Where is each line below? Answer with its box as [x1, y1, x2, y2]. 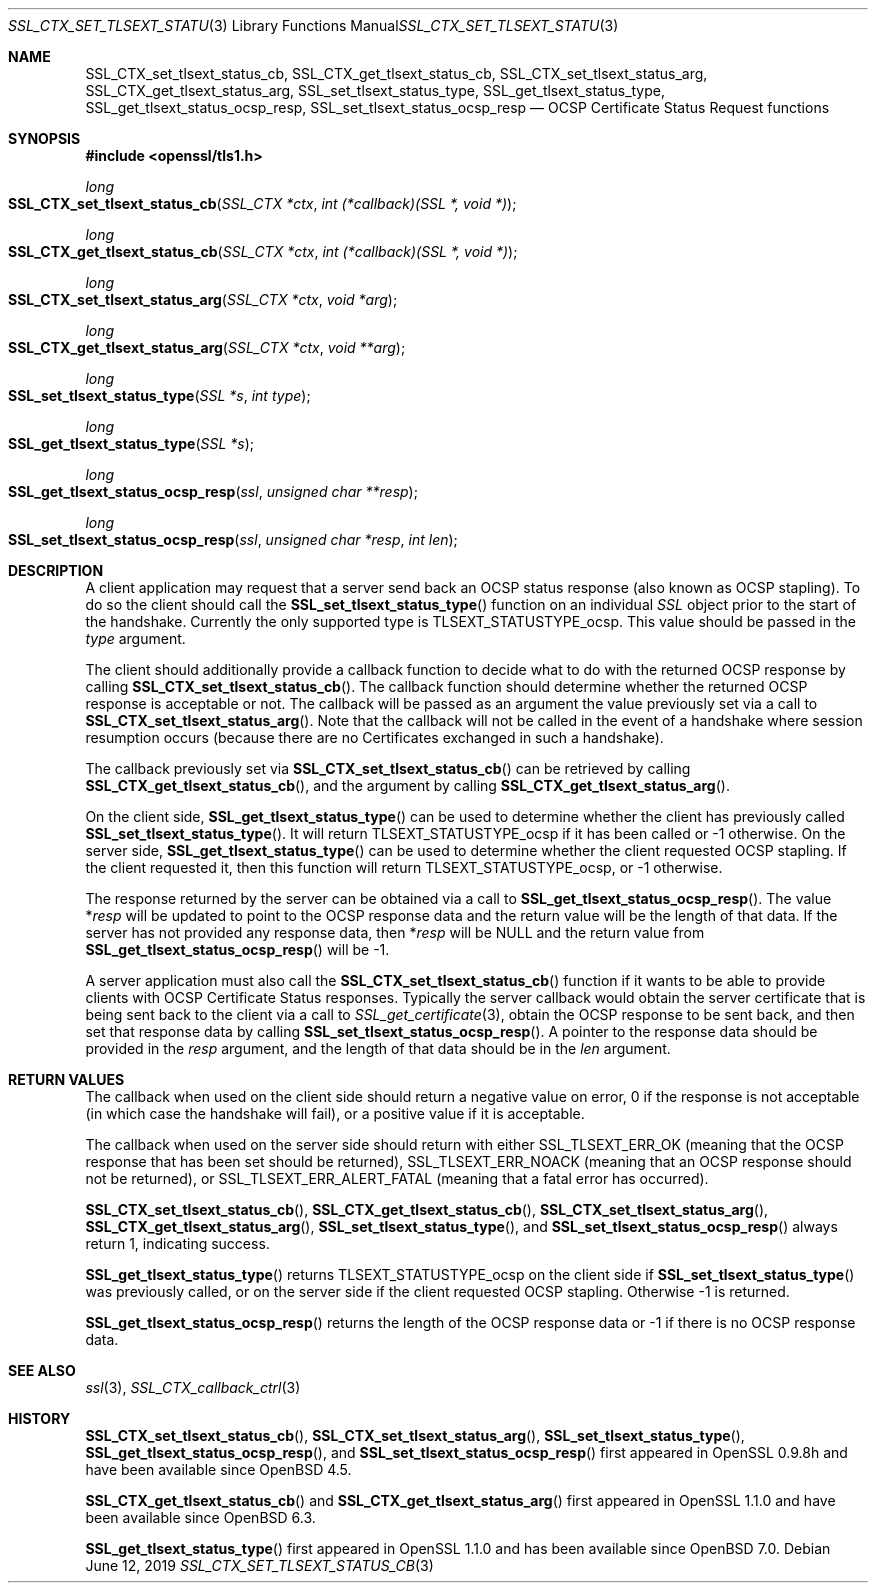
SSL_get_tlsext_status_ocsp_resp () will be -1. [85, 941, 390, 958]
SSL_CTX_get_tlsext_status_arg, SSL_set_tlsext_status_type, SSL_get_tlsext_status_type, [85, 82, 666, 99]
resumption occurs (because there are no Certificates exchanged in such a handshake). [85, 729, 664, 746]
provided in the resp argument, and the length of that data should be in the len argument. [85, 1040, 671, 1057]
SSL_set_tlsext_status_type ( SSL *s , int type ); [8, 387, 311, 404]
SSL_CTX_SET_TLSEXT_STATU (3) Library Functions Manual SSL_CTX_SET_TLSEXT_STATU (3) [8, 17, 619, 34]
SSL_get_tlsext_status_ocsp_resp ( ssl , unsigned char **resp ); [8, 483, 418, 500]
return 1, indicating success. [85, 1235, 270, 1252]
